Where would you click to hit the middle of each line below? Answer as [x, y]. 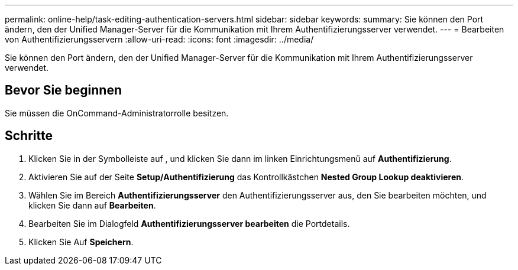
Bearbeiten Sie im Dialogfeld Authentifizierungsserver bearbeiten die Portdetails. [189, 223]
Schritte [29, 136]
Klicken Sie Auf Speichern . [81, 242]
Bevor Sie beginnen [64, 90]
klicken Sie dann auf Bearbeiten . [92, 205]
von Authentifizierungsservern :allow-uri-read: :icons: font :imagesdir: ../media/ [159, 39]
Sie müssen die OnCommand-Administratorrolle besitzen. [117, 113]
